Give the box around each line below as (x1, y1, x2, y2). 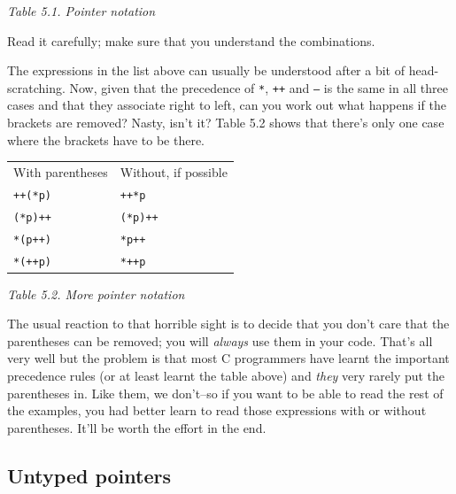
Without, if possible (120, 162, 228, 181)
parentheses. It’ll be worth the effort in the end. (7, 418, 267, 436)
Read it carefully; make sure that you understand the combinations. (7, 31, 375, 50)
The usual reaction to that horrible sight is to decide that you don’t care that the (7, 314, 450, 333)
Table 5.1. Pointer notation (7, 2, 156, 19)
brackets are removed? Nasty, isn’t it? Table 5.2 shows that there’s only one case (7, 113, 444, 132)
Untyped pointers (7, 461, 171, 489)
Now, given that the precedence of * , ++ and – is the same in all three (69, 78, 449, 96)
